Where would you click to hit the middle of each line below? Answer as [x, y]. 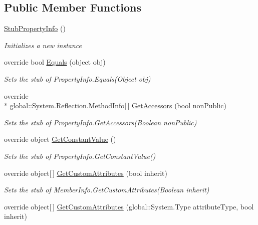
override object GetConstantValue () [60, 139]
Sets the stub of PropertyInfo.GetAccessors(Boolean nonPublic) [100, 122]
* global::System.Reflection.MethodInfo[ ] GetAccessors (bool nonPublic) [115, 105]
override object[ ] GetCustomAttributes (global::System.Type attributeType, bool [129, 206]
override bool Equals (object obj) [55, 62]
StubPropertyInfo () [35, 28]
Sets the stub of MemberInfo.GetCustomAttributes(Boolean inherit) [107, 190]
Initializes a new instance [43, 45]
